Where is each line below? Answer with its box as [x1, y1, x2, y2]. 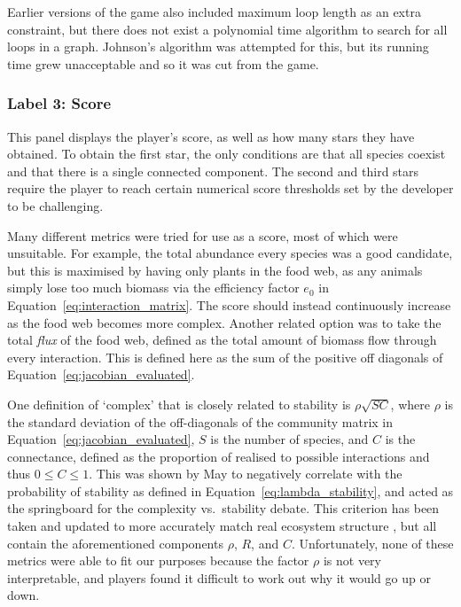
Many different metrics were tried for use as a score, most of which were [7, 226, 398, 245]
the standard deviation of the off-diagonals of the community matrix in [7, 412, 394, 431]
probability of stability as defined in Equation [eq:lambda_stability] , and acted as [7, 481, 454, 500]
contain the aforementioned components [7, 533, 223, 552]
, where [390, 394, 430, 413]
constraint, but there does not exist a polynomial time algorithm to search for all [7, 19, 448, 38]
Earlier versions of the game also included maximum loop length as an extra [7, 3, 421, 20]
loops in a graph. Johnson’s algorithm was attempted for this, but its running [7, 37, 429, 56]
